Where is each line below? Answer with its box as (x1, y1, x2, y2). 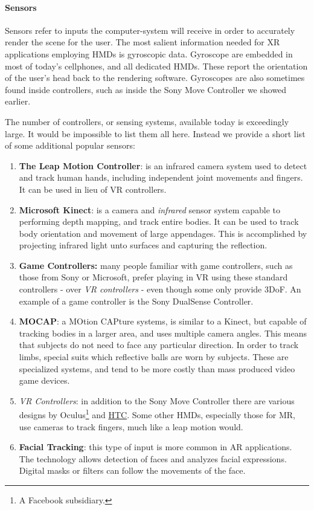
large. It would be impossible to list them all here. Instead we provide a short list (5, 127, 306, 140)
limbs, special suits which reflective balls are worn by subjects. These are (19, 350, 289, 363)
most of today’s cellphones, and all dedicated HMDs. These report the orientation (5, 59, 308, 72)
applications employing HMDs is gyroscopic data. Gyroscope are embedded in (5, 47, 293, 60)
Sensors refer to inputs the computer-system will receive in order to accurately (5, 24, 295, 36)
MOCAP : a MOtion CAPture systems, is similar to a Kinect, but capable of (19, 315, 307, 328)
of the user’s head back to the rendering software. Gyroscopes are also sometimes (5, 71, 305, 84)
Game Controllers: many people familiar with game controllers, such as (19, 259, 293, 271)
